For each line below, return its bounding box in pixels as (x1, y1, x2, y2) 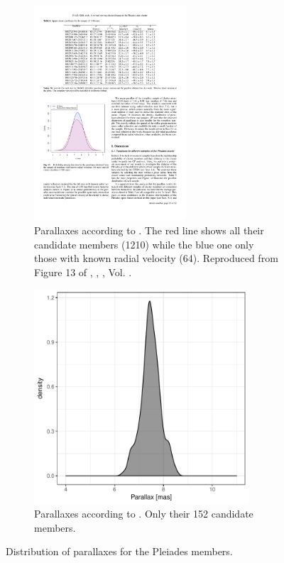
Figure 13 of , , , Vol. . (34, 264, 132, 279)
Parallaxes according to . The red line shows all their (34, 222, 264, 237)
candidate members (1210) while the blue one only (34, 236, 254, 251)
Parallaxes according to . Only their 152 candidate (34, 506, 253, 521)
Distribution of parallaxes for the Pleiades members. (6, 544, 233, 559)
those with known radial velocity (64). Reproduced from (34, 251, 278, 266)
